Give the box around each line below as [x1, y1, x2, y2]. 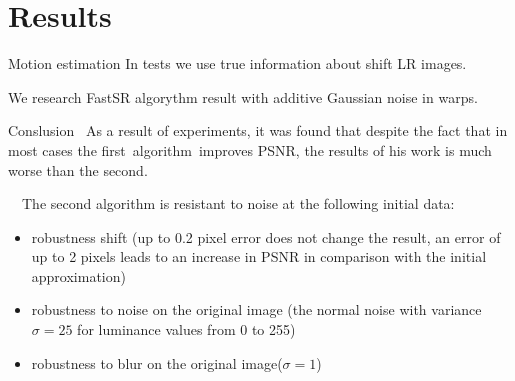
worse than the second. [8, 159, 148, 180]
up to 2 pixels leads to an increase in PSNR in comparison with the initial [31, 246, 487, 267]
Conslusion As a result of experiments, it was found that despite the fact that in [8, 120, 508, 141]
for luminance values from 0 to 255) [77, 319, 296, 340]
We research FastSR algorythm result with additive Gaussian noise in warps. [8, 86, 478, 107]
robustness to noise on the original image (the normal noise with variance [31, 299, 482, 320]
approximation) [31, 265, 126, 286]
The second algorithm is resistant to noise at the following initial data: [21, 193, 455, 214]
